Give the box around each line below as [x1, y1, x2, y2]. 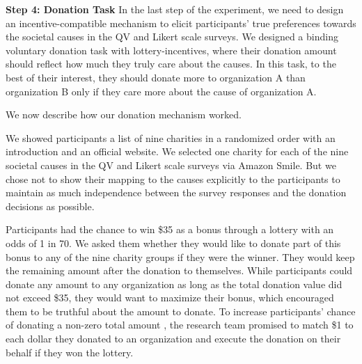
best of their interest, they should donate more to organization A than [6, 70, 306, 84]
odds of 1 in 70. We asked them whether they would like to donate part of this [6, 235, 341, 250]
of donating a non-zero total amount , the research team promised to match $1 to [6, 317, 354, 332]
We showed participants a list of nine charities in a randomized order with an [6, 130, 336, 145]
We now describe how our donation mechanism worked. [6, 107, 242, 122]
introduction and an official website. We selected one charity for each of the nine [6, 144, 349, 159]
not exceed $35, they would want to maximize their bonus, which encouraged [6, 290, 334, 305]
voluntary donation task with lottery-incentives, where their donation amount [6, 42, 337, 57]
